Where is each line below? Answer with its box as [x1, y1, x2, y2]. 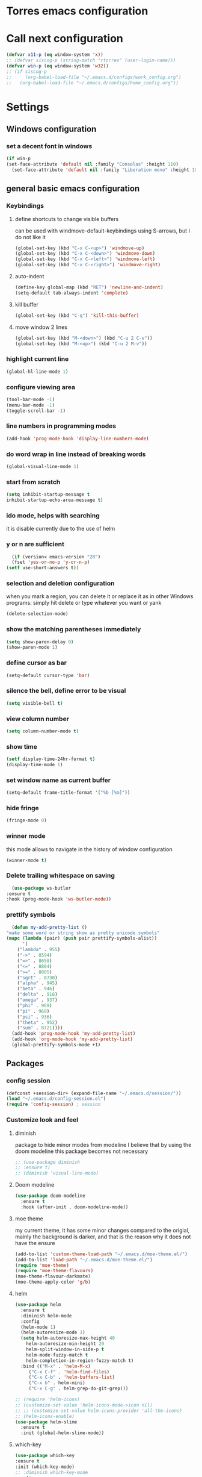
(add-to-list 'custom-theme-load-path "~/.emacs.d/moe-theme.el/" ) [14, 1251, 188, 1257]
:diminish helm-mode [20, 1313, 72, 1319]
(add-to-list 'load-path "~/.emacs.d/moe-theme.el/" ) [14, 1257, 153, 1263]
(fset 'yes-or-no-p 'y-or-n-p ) [11, 559, 90, 566]
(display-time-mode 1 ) [6, 762, 63, 768]
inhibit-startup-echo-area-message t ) [6, 497, 103, 504]
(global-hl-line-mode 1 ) [6, 369, 69, 375]
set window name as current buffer [6, 776, 111, 784]
